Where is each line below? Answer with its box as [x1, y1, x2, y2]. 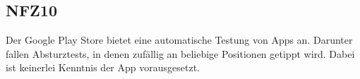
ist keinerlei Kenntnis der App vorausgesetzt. [6, 60, 200, 75]
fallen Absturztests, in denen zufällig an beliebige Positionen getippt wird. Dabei [6, 46, 355, 61]
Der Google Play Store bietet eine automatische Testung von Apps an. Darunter [6, 32, 353, 47]
